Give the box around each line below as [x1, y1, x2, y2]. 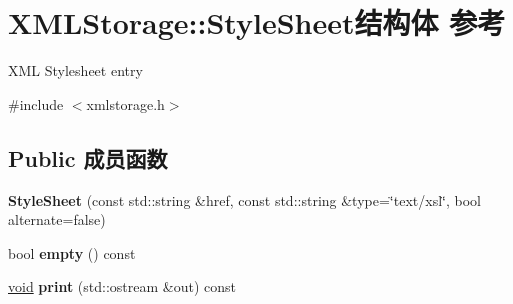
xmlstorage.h [86, 93, 165, 114]
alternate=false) [8, 209, 106, 230]
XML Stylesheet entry [8, 60, 143, 81]
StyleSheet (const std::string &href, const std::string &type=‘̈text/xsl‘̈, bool [8, 189, 481, 210]
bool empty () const [8, 242, 136, 263]
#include [8, 93, 64, 114]
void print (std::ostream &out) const [8, 276, 236, 297]
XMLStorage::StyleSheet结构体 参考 [8, 2, 506, 43]
